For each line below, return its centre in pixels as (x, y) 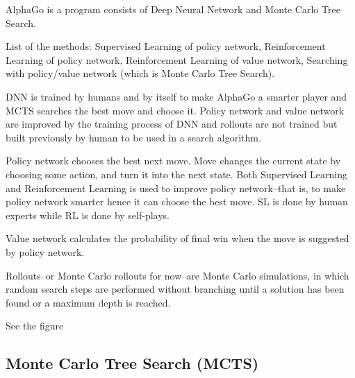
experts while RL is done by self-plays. (88, 215)
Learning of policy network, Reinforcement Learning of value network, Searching (177, 59)
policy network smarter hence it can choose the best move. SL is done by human (177, 201)
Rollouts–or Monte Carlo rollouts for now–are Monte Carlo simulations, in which (177, 275)
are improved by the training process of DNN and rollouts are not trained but (172, 124)
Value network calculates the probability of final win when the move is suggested (177, 238)
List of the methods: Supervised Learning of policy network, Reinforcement (166, 46)
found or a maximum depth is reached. (88, 302)
